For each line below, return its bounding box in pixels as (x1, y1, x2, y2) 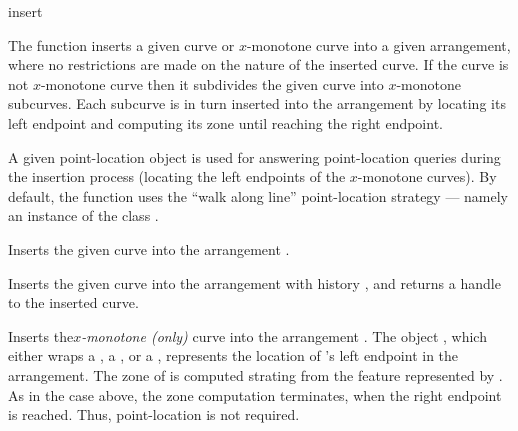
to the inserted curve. (8, 292, 139, 313)
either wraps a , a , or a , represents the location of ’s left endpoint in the (8, 345, 459, 366)
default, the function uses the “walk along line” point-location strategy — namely (8, 185, 509, 206)
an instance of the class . (8, 205, 159, 226)
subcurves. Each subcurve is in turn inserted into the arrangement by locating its (8, 93, 506, 114)
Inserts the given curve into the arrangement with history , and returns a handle (8, 272, 501, 293)
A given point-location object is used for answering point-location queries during (8, 146, 501, 167)
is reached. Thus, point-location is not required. (8, 404, 300, 425)
